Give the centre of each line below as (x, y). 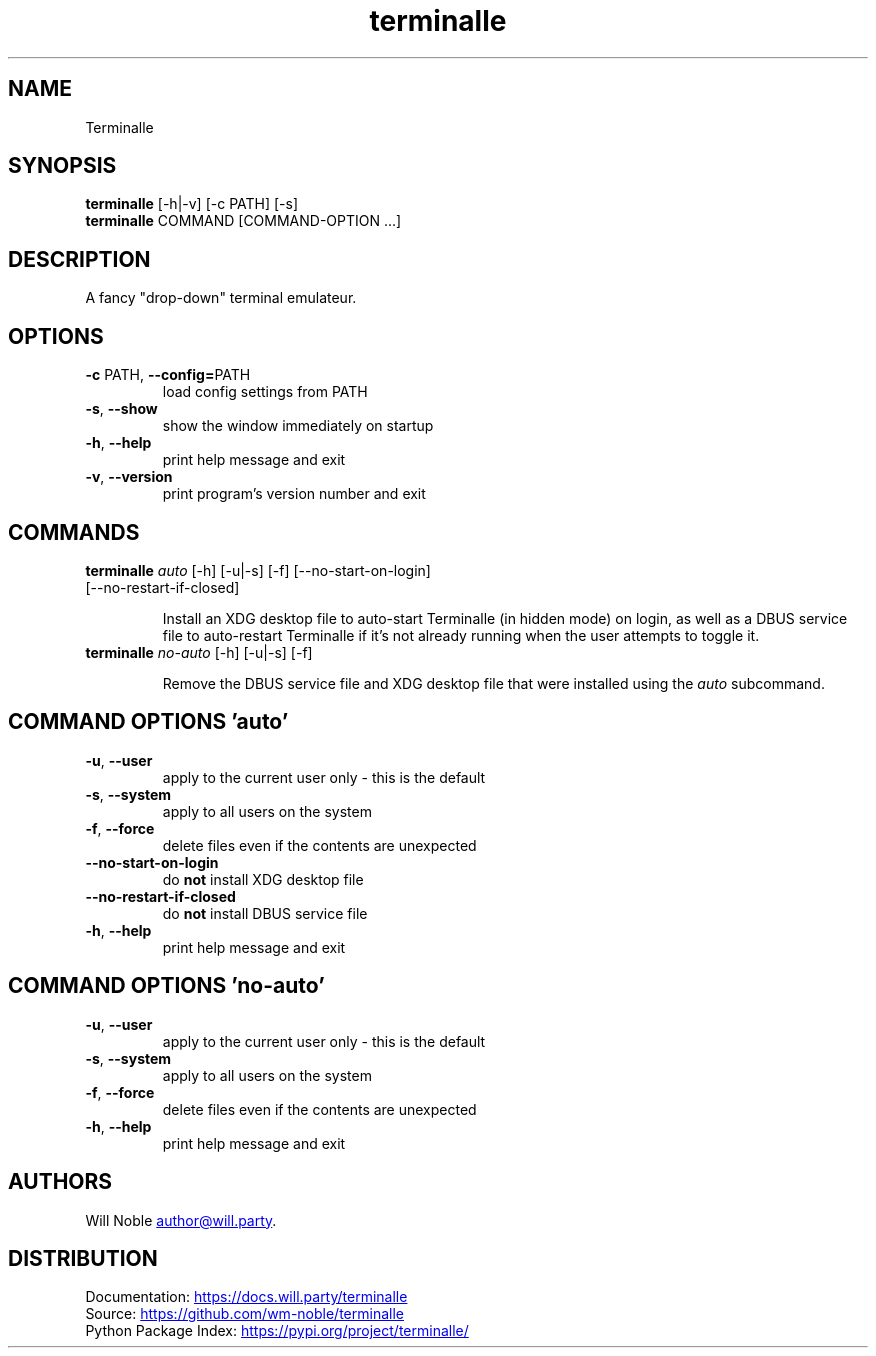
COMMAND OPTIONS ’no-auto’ (166, 986)
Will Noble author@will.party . (181, 1220)
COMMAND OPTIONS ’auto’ (148, 722)
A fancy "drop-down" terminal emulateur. (221, 298)
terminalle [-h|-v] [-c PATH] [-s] (192, 204)
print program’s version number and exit (294, 494)
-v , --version (129, 477)
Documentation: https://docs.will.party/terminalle (246, 1297)
